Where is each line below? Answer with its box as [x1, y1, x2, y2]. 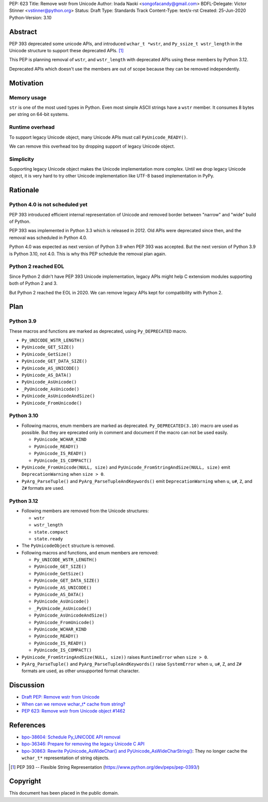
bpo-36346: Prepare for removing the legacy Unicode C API [21, 741, 145, 747]
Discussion [9, 681, 45, 690]
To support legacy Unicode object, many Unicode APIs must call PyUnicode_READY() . [9, 134, 188, 140]
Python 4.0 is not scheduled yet [9, 201, 88, 208]
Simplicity [9, 156, 34, 163]
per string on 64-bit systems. [9, 111, 69, 117]
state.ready [34, 536, 63, 541]
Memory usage [9, 94, 47, 101]
